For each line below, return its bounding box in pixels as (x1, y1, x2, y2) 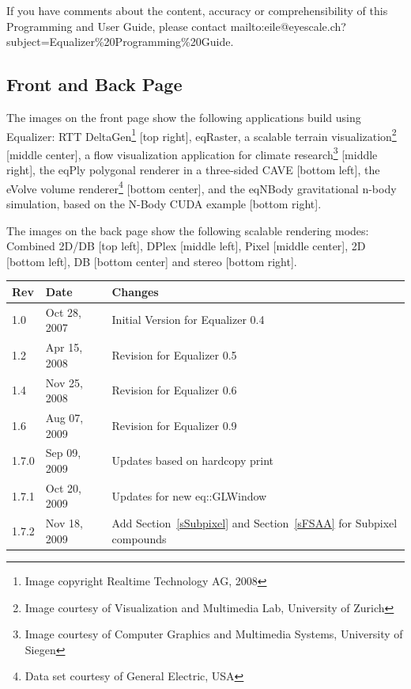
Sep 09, (45, 444, 81, 461)
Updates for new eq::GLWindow (111, 487, 267, 504)
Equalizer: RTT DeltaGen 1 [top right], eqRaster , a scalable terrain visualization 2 (6, 125, 397, 144)
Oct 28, (45, 303, 81, 320)
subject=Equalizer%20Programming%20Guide (6, 33, 231, 50)
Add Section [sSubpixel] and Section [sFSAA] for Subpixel (111, 515, 398, 531)
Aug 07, (45, 409, 84, 425)
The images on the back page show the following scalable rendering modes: (6, 222, 369, 238)
